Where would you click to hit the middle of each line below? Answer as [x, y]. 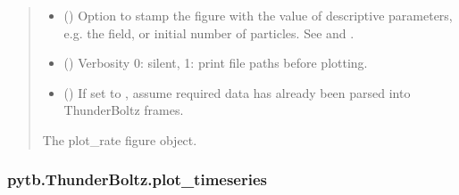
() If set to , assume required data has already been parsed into [237, 92]
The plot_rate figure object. [120, 139]
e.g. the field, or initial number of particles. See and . [209, 32]
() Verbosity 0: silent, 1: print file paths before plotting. [216, 63]
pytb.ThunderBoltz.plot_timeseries [137, 179]
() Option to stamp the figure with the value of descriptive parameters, [258, 15]
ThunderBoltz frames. [124, 110]
